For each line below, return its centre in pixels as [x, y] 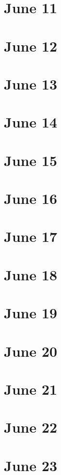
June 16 [31, 198]
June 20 [31, 351]
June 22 [31, 427]
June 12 [31, 46]
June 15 [31, 160]
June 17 [31, 236]
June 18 [31, 274]
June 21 [31, 389]
